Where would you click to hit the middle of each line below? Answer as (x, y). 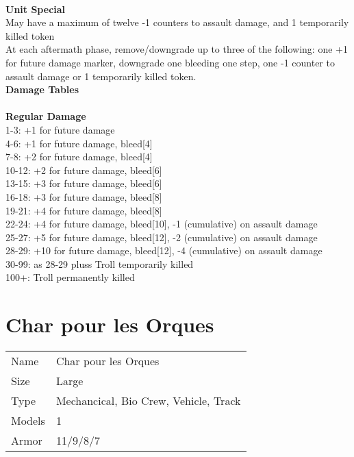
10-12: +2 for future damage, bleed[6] (84, 170)
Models (28, 421)
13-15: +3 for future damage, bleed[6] (84, 183)
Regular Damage (46, 116)
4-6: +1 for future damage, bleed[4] (79, 143)
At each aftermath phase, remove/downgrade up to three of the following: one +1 (177, 49)
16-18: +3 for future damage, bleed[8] (84, 196)
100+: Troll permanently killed (70, 277)
